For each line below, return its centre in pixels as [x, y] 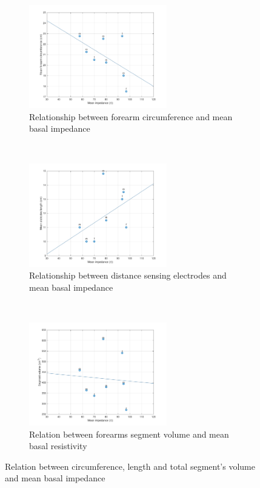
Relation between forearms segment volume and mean [129, 434]
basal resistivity [58, 446]
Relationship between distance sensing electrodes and [128, 275]
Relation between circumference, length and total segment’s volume [130, 466]
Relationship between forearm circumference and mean [131, 116]
